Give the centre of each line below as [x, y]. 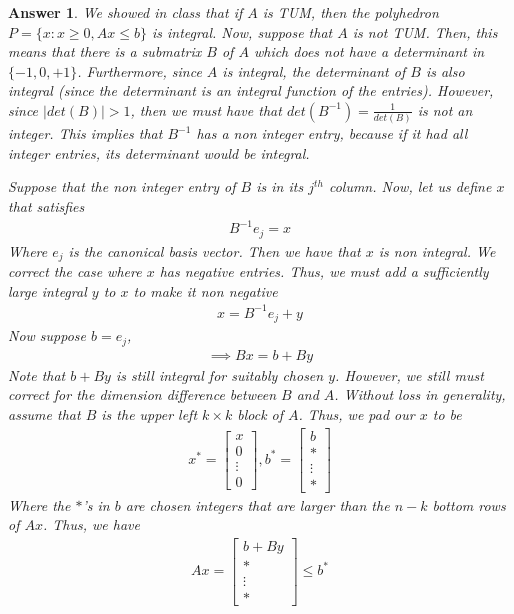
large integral [47, 290]
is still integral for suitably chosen [219, 374]
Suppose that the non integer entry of [122, 186]
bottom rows [469, 504]
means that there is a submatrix [105, 51]
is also [445, 70]
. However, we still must [409, 374]
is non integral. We [437, 250]
